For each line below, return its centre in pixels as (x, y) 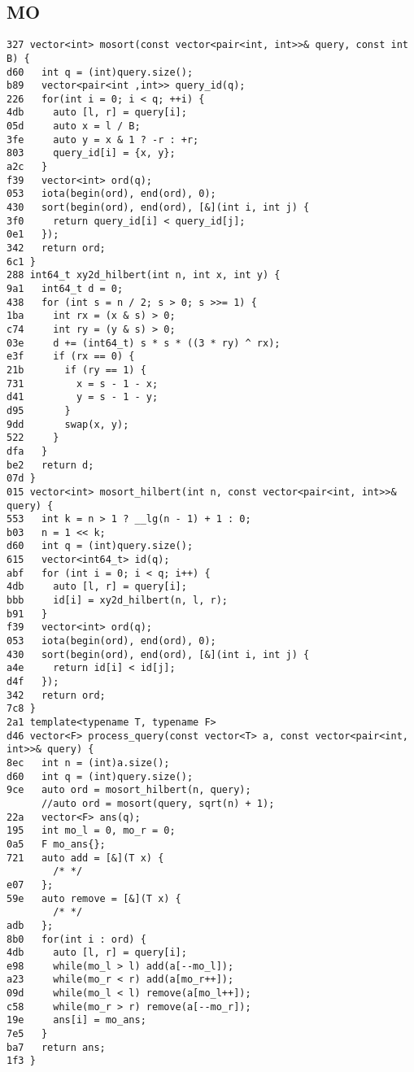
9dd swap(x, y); (68, 424)
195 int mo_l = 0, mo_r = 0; (91, 831)
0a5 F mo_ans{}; (56, 844)
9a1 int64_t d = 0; (65, 289)
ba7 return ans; (56, 1047)
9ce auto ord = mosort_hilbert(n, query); (129, 790)
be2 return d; (50, 465)
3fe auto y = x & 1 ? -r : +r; (103, 139)
